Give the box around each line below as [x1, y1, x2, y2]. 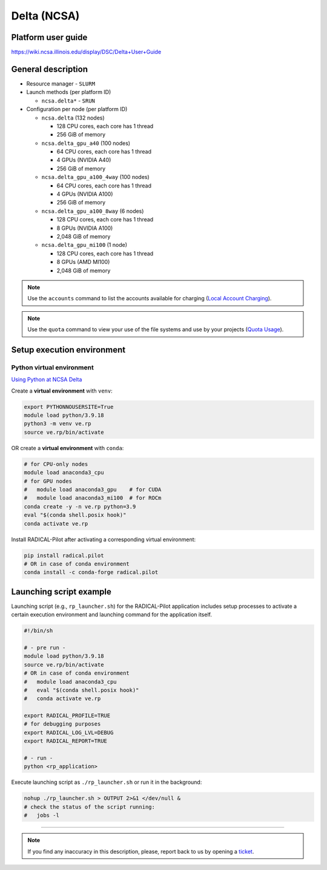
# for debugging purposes [24, 721, 101, 727]
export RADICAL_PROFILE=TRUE [24, 712, 111, 719]
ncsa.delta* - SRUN [41, 97, 95, 104]
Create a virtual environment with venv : [11, 387, 113, 394]
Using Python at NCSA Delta [11, 376, 82, 383]
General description [11, 64, 88, 74]
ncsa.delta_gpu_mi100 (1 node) [41, 241, 127, 249]
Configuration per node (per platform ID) [26, 106, 128, 113]
